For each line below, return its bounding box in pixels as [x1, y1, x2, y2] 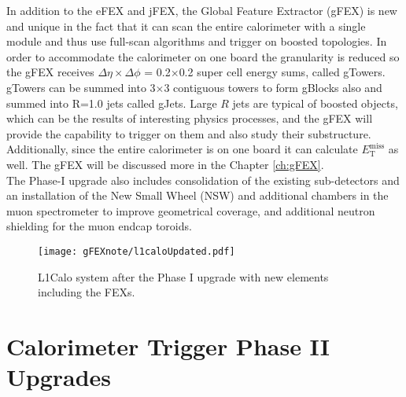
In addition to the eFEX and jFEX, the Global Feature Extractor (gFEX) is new [6, 2, 397, 18]
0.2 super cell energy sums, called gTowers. [179, 64, 386, 80]
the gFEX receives [6, 64, 94, 80]
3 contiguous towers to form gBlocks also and [164, 79, 382, 95]
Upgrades [6, 361, 112, 393]
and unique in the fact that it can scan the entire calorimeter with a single [6, 17, 366, 34]
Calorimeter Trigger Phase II [6, 329, 330, 362]
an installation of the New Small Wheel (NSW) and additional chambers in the [6, 187, 389, 204]
